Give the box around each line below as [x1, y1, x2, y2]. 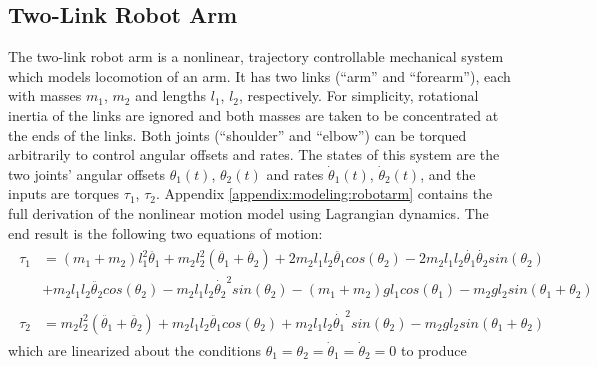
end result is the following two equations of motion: [8, 222, 323, 243]
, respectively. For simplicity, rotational [239, 85, 479, 106]
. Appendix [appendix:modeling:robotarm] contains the [155, 183, 493, 204]
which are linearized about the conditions [8, 339, 261, 360]
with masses [8, 85, 82, 106]
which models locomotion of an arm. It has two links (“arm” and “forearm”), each [8, 65, 511, 86]
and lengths [135, 85, 207, 106]
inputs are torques [8, 183, 120, 204]
